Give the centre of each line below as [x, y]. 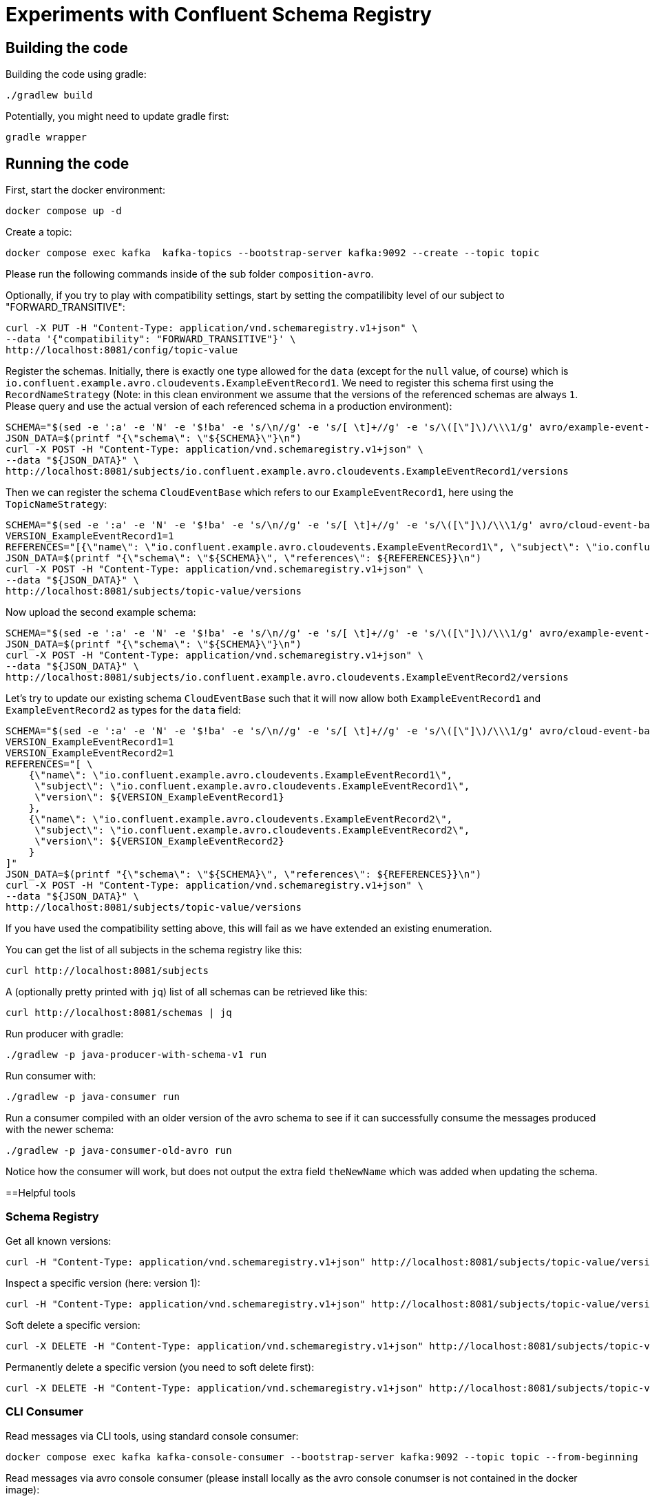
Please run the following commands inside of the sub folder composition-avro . [190, 274]
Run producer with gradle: [65, 1034]
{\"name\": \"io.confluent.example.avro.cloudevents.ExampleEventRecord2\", [241, 819]
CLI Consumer [44, 1412]
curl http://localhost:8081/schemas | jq [119, 1013]
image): [23, 1489]
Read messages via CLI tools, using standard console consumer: [152, 1436]
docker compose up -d [64, 211]
